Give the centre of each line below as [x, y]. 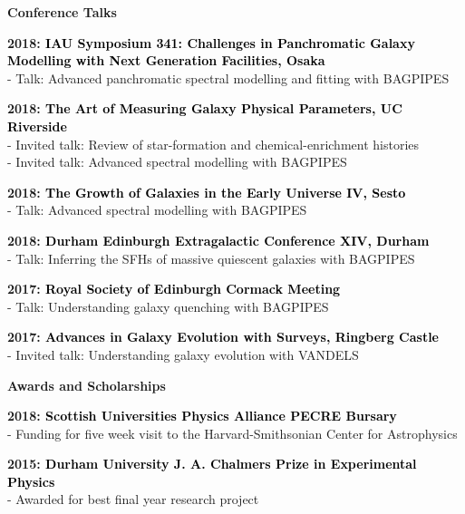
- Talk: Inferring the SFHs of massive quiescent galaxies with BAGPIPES [211, 258]
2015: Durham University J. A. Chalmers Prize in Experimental [212, 464]
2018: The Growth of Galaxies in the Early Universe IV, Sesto [207, 192]
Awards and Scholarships [87, 385]
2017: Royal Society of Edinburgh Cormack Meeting [174, 289]
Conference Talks [62, 12]
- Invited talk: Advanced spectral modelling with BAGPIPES [177, 162]
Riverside [37, 126]
